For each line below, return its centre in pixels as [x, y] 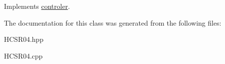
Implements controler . [37, 6]
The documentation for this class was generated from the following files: [113, 22]
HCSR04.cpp [23, 55]
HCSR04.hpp [24, 39]
